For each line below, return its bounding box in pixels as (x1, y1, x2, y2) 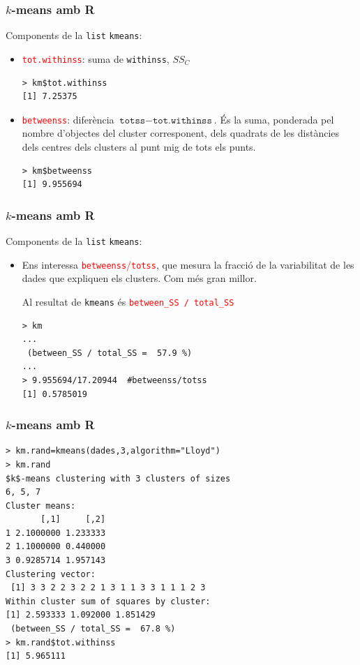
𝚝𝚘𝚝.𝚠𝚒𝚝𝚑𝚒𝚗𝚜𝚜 (153, 115, 212, 126)
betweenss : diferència (22, 112, 114, 126)
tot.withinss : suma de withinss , (22, 51, 170, 66)
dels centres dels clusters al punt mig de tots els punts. (22, 139, 256, 154)
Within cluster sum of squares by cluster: (6, 596, 211, 606)
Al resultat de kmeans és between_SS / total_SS (22, 294, 234, 308)
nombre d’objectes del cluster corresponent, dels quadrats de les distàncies (22, 126, 340, 140)
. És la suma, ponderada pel (213, 112, 334, 126)
